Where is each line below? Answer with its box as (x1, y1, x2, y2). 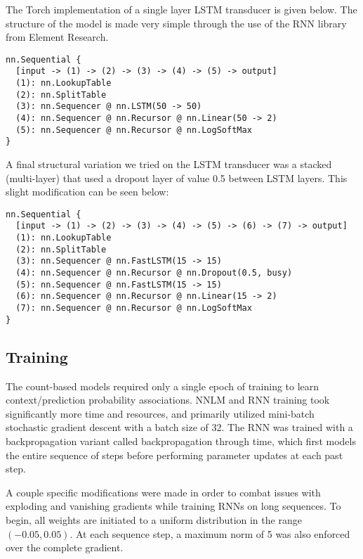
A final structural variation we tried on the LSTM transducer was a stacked (6, 157, 332, 172)
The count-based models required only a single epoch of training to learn (6, 378, 319, 393)
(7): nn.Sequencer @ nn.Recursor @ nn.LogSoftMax (15, 303, 252, 314)
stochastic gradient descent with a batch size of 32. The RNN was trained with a (6, 420, 353, 435)
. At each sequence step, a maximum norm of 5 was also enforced (70, 526, 350, 541)
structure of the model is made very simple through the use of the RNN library (6, 15, 347, 30)
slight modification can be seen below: (6, 184, 169, 199)
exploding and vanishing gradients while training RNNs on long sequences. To (6, 499, 341, 513)
